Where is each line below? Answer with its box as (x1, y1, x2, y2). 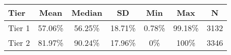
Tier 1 (8, 22, 30, 34)
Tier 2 (8, 37, 30, 48)
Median (71, 7, 102, 18)
